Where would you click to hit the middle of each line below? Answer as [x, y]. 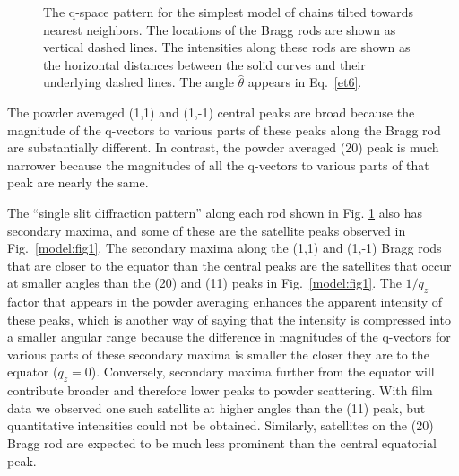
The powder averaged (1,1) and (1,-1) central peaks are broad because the [211, 112]
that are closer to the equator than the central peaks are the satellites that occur [229, 265]
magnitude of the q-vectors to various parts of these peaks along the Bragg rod [224, 130]
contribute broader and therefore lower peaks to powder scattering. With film [220, 390]
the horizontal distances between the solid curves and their [204, 64]
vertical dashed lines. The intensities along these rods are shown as [227, 47]
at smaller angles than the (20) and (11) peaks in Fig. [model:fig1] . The [204, 283]
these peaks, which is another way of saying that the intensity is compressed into [229, 319]
